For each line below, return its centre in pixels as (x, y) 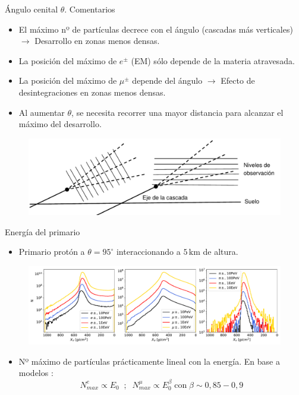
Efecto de (238, 80)
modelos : (36, 373)
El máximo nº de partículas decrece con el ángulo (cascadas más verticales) (156, 29)
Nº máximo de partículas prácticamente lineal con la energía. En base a (149, 361)
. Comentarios (90, 9)
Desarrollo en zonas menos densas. (97, 41)
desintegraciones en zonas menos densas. (92, 92)
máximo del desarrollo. (60, 124)
